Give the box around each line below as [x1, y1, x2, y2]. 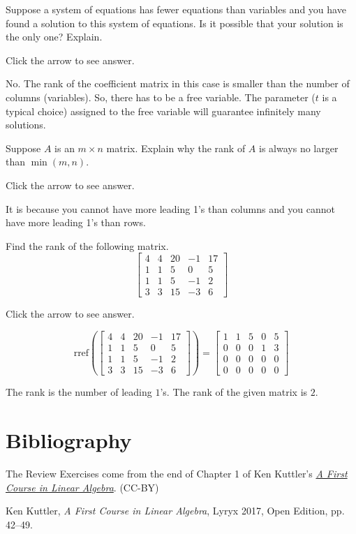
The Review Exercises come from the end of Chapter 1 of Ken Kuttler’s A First [6, 466, 348, 480]
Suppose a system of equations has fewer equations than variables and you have [6, 2, 346, 16]
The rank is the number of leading [6, 385, 152, 399]
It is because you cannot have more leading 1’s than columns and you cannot [6, 201, 336, 216]
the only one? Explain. [6, 29, 103, 44]
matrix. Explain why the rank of [106, 140, 246, 155]
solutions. [6, 117, 46, 132]
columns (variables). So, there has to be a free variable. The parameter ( [6, 89, 316, 104]
